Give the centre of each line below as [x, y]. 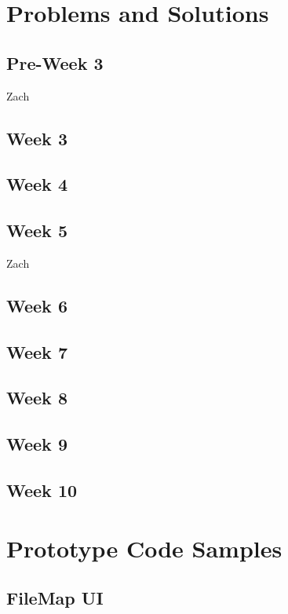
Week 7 [37, 351]
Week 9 [37, 444]
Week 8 [37, 398]
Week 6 [37, 305]
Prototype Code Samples [144, 548]
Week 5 [37, 230]
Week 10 [42, 490]
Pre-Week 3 [55, 62]
